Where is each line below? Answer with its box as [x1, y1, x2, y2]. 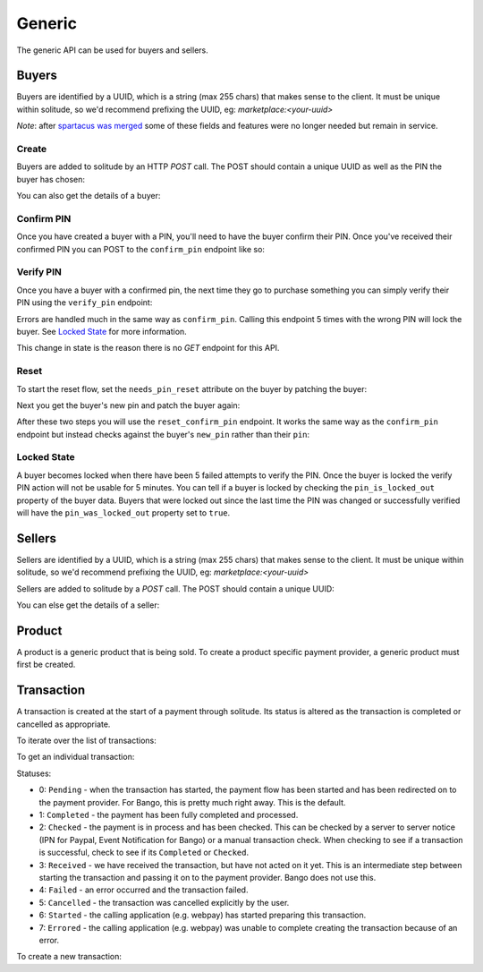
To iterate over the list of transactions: [16, 735, 157, 746]
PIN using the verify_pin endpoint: [16, 297, 153, 308]
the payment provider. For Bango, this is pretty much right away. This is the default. [38, 797, 346, 807]
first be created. [16, 659, 76, 670]
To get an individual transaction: [16, 752, 135, 763]
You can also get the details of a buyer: [16, 191, 161, 201]
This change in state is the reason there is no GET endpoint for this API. [16, 343, 280, 354]
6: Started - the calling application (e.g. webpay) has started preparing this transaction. [38, 909, 367, 921]
